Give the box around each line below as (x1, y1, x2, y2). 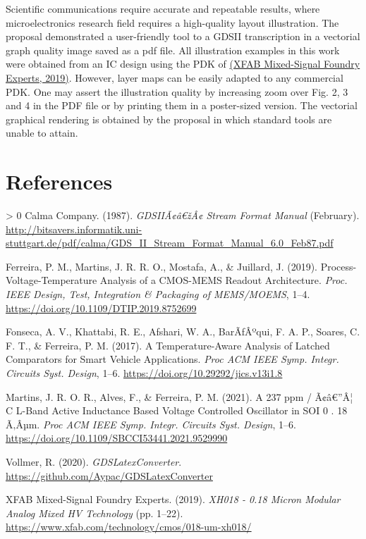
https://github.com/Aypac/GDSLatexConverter (6, 468, 213, 483)
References (6, 167, 113, 196)
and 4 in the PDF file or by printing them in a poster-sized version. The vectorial (6, 98, 358, 113)
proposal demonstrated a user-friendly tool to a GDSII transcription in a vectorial (6, 29, 360, 44)
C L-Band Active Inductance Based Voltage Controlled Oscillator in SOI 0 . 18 (6, 403, 348, 418)
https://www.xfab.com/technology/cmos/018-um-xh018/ (6, 519, 252, 534)
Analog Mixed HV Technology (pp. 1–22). (6, 505, 183, 520)
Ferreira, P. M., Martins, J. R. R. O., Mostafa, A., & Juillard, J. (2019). (6, 259, 318, 273)
